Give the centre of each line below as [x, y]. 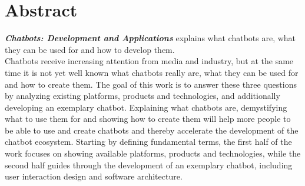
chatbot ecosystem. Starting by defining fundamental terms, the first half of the [148, 142]
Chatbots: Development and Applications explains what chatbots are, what [150, 38]
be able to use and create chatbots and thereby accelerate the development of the [152, 130]
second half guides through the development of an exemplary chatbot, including [149, 165]
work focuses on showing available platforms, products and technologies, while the [153, 153]
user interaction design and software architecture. [94, 176]
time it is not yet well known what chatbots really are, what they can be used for [152, 72]
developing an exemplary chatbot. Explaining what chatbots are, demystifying [146, 107]
